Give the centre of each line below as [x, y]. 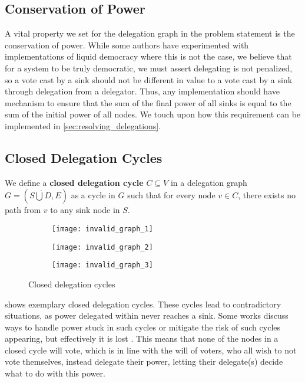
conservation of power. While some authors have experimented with [127, 45]
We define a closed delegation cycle [74, 182]
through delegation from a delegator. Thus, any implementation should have [142, 91]
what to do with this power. [55, 373]
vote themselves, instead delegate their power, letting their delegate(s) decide [144, 361]
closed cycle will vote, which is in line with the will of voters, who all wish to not [151, 350]
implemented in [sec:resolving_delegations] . [83, 125]
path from [23, 210]
